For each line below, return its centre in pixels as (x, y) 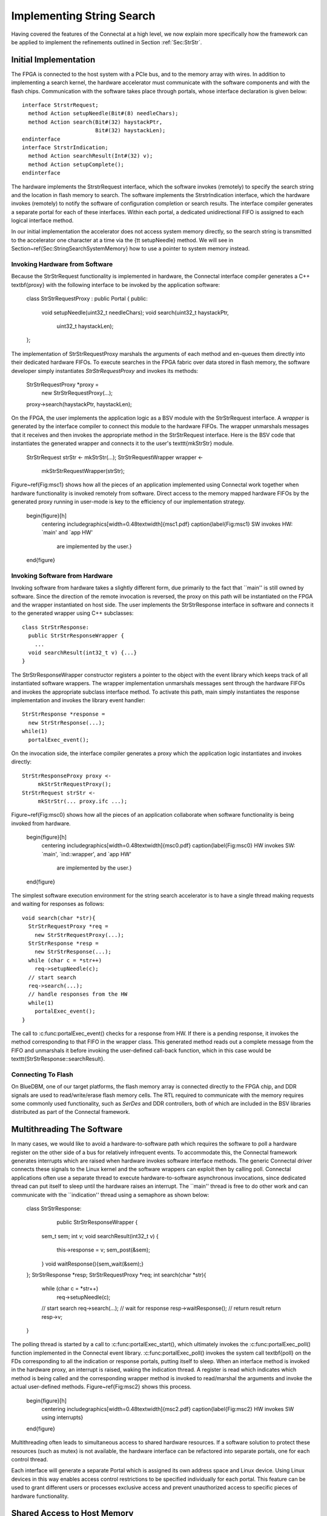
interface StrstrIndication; (65, 147)
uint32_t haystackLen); (85, 326)
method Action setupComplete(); (76, 164)
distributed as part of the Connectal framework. (71, 1112)
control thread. (30, 1459)
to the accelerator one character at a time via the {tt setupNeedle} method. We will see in (122, 240)
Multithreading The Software (67, 1129)
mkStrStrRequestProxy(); (75, 784)
